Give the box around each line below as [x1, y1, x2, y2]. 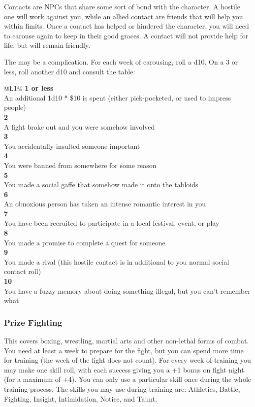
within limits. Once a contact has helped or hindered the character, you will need [4, 21, 249, 31]
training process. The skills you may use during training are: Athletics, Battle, [4, 384, 240, 394]
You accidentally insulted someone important [4, 140, 140, 151]
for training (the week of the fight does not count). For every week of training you [4, 355, 251, 365]
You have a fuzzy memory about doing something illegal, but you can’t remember [4, 285, 251, 296]
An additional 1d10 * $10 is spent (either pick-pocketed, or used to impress [4, 92, 231, 102]
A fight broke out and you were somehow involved [4, 121, 155, 132]
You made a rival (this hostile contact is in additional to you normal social [4, 256, 229, 267]
